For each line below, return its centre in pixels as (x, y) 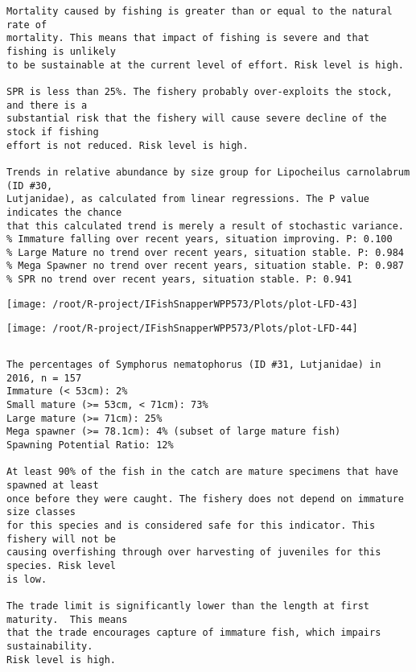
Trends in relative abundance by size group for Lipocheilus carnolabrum (208, 172)
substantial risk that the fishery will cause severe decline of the (197, 119)
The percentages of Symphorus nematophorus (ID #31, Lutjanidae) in (194, 365)
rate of (27, 25)
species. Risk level (62, 565)
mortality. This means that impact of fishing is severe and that (188, 38)
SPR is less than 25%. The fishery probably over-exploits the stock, (200, 91)
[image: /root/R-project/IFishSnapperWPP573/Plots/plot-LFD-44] (182, 329)
